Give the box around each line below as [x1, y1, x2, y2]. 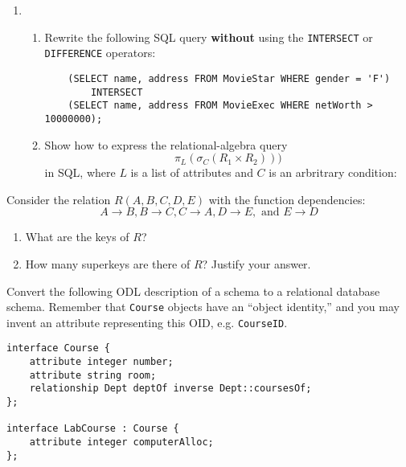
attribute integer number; [29, 356, 174, 368]
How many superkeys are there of [25, 255, 191, 272]
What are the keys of [25, 228, 129, 245]
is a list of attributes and [130, 164, 253, 181]
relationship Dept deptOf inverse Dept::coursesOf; [29, 383, 312, 395]
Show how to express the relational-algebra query [44, 136, 288, 153]
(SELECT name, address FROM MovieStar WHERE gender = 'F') [68, 72, 391, 84]
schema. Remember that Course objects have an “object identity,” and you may [6, 298, 400, 315]
